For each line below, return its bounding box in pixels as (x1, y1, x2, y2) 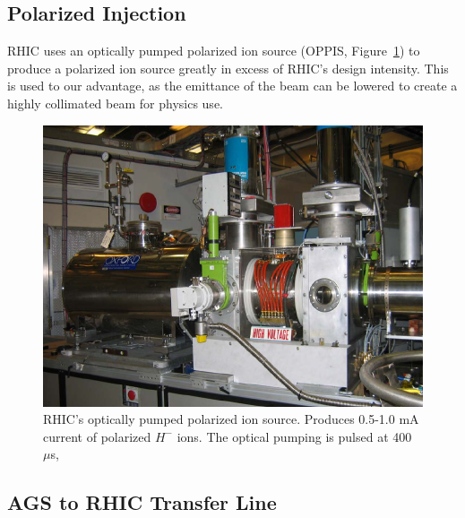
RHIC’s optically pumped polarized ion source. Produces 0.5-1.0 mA (43, 410, 419, 428)
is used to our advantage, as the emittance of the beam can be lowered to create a (7, 76, 458, 95)
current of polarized (43, 427, 151, 445)
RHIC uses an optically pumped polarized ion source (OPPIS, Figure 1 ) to (7, 41, 420, 60)
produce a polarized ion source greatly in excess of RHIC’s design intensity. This (7, 58, 449, 77)
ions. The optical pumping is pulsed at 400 (177, 427, 412, 445)
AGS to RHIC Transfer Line (7, 488, 277, 516)
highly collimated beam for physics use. (7, 93, 223, 112)
